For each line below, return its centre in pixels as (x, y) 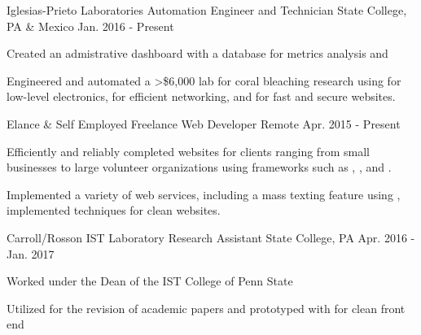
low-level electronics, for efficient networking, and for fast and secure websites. (201, 96)
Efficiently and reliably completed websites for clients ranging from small (188, 151)
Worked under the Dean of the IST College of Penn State (150, 281)
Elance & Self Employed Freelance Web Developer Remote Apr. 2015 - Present (204, 123)
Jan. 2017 (31, 253)
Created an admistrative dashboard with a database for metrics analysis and (197, 53)
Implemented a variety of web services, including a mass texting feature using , (204, 194)
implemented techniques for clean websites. (114, 210)
